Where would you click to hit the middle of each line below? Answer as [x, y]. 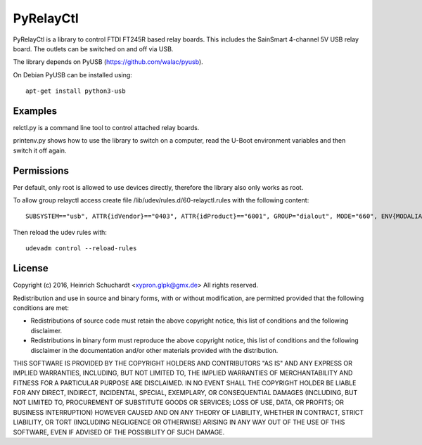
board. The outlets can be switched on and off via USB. [93, 49]
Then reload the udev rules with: [60, 232]
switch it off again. [40, 150]
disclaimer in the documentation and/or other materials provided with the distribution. [154, 350]
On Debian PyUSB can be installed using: [73, 75]
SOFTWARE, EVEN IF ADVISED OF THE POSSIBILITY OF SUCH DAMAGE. [119, 432]
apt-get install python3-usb [76, 91]
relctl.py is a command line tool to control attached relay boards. [106, 128]
